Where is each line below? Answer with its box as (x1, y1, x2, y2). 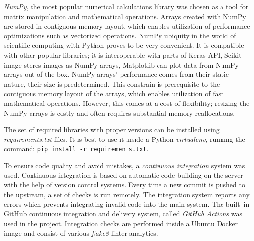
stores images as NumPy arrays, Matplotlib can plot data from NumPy (24, 59, 239, 69)
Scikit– (224, 49, 245, 60)
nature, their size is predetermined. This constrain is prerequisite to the (4, 78, 220, 89)
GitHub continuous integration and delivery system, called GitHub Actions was (4, 208, 242, 218)
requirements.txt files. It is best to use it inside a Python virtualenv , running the (4, 134, 245, 144)
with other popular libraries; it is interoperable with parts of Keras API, (4, 49, 222, 60)
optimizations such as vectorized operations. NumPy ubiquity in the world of (4, 30, 236, 40)
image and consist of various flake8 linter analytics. (4, 228, 158, 238)
